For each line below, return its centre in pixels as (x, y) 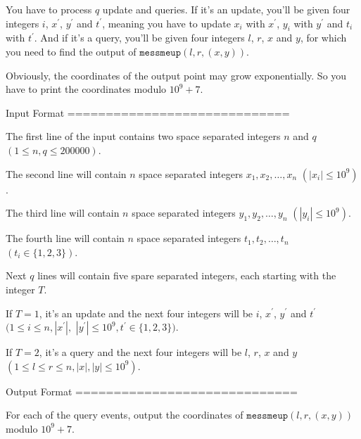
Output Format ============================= (152, 391)
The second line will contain (66, 173)
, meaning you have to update (166, 23)
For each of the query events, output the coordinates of (125, 415)
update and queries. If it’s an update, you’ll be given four (226, 9)
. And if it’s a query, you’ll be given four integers (139, 38)
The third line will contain (63, 213)
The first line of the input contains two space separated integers (143, 136)
